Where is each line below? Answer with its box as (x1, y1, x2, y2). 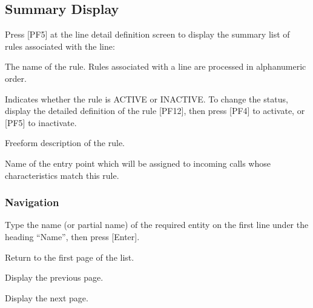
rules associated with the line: (5, 39, 115, 52)
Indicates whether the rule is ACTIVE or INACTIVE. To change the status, (5, 92, 288, 105)
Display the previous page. (5, 271, 104, 284)
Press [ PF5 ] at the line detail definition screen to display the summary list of (5, 28, 290, 41)
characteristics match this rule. (5, 169, 119, 181)
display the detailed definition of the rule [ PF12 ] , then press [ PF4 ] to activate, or (5, 104, 305, 117)
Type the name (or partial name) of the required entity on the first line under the (5, 218, 309, 231)
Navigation (5, 195, 59, 210)
